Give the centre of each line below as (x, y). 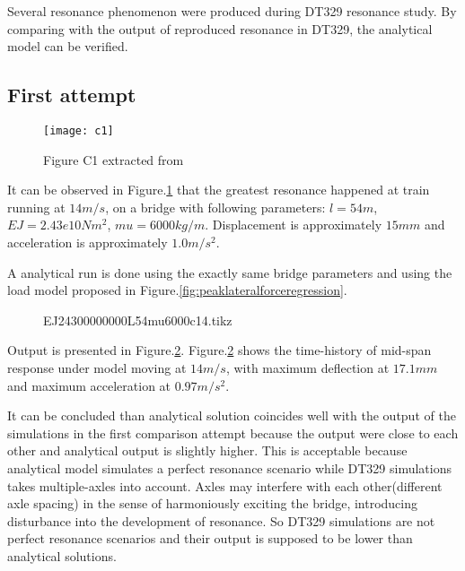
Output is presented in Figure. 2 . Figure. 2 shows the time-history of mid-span (219, 350)
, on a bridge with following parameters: (215, 207)
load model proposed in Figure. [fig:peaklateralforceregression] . (177, 290)
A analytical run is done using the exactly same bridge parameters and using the (230, 272)
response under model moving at (97, 367)
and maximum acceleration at (89, 385)
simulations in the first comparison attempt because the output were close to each (233, 433)
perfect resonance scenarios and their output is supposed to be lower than (210, 538)
